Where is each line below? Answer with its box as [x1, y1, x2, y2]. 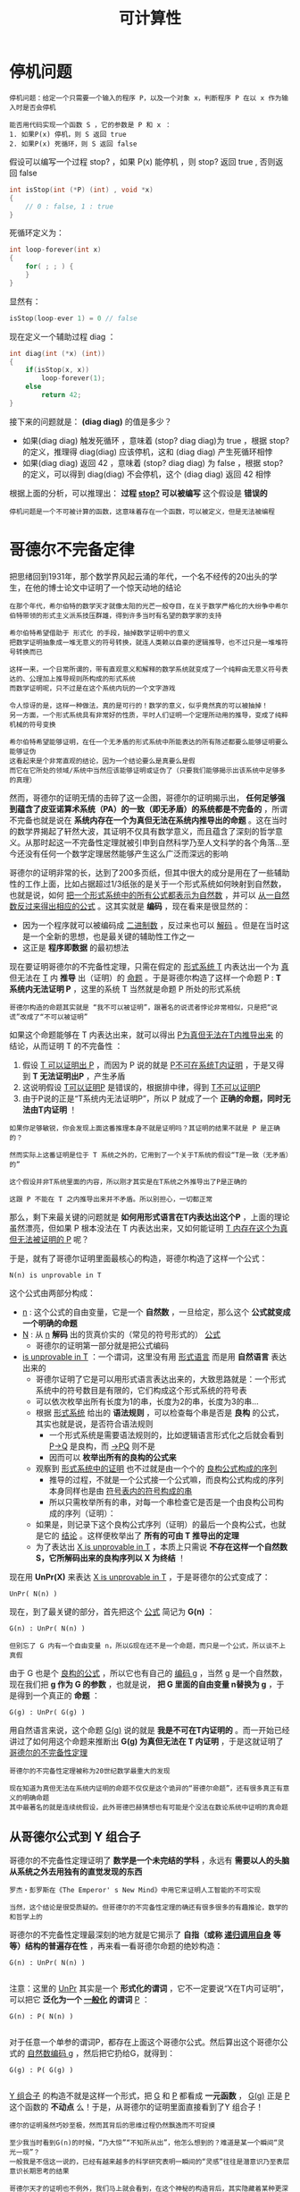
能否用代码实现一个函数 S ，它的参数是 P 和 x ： [9, 120, 172, 130]
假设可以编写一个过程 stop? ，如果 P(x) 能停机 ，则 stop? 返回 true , [9, 156, 258, 166]
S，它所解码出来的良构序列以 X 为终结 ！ [35, 1553, 186, 1563]
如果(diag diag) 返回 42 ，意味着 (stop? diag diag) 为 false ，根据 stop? [21, 457, 284, 468]
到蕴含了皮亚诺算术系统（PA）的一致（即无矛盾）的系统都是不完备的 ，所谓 [9, 803, 288, 814]
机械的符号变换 [9, 720, 56, 729]
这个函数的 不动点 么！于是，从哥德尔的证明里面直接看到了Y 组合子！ [9, 2101, 264, 2112]
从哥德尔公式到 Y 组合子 [9, 1830, 141, 1845]
